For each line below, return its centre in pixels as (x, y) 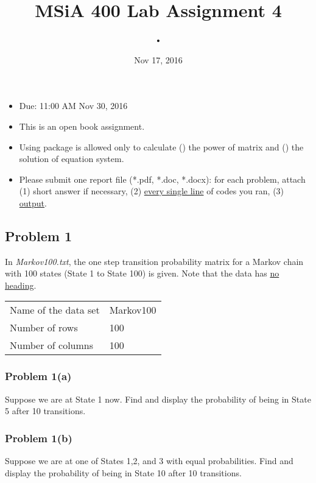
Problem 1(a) (38, 376)
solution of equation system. (72, 159)
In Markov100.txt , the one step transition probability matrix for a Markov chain (154, 261)
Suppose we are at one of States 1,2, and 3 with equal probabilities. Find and (149, 461)
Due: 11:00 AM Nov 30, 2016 (73, 106)
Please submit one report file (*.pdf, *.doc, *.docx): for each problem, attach (162, 179)
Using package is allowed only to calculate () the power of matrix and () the (161, 146)
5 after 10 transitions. (45, 411)
